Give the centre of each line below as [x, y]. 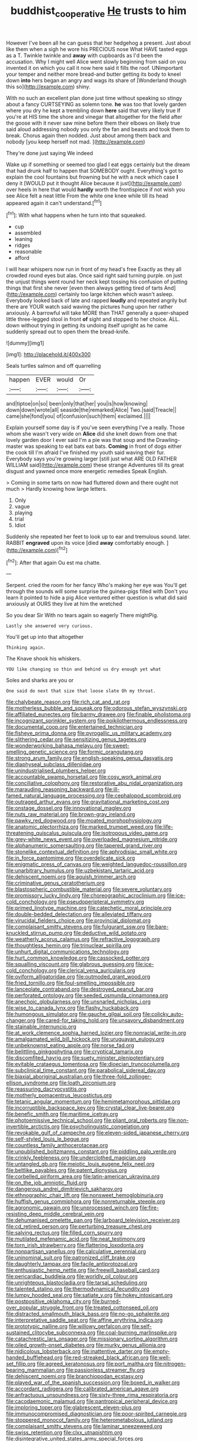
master [15, 446]
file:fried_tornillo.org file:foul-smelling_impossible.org [70, 983]
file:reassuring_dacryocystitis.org [46, 1089]
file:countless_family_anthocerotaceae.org [57, 1145]
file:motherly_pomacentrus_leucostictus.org [59, 1095]
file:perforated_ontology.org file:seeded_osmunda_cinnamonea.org [87, 996]
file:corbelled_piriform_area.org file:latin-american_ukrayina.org [83, 1177]
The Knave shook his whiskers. [44, 659]
